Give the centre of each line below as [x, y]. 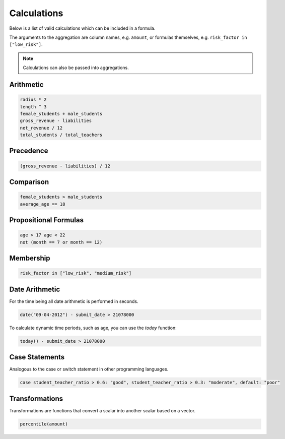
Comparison [29, 182]
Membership [30, 258]
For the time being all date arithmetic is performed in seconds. [74, 301]
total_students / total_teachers [61, 135]
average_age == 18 [43, 204]
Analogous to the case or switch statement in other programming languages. [89, 369]
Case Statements [37, 357]
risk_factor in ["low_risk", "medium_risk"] [76, 273]
